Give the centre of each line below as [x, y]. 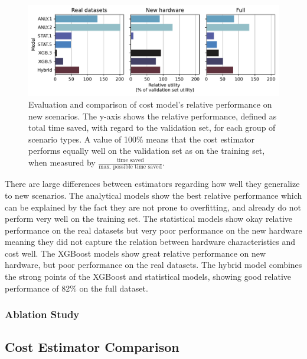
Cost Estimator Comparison [92, 347]
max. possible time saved [130, 167]
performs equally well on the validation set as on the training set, [147, 151]
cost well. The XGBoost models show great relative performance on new [135, 253]
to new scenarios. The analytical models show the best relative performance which [153, 195]
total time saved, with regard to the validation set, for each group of [152, 127]
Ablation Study [42, 314]
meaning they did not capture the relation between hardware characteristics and [150, 242]
